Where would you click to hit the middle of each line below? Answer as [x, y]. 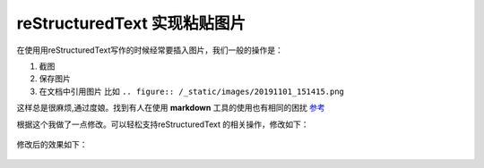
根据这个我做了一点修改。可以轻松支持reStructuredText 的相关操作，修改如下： [163, 124]
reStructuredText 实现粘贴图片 [131, 23]
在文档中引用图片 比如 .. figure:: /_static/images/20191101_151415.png [192, 91]
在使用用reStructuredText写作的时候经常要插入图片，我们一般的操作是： [150, 50]
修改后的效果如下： [52, 144]
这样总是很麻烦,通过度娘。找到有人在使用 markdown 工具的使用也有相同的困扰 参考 [171, 108]
